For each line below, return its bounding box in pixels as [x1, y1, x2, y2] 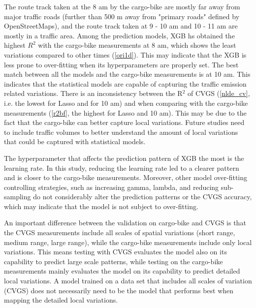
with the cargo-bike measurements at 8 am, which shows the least [38, 40, 236, 50]
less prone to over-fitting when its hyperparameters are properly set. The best [4, 59, 239, 69]
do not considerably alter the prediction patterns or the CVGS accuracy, [33, 191, 252, 202]
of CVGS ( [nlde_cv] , [187, 88, 250, 98]
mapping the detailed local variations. [4, 295, 118, 305]
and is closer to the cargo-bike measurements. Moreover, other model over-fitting [4, 172, 248, 183]
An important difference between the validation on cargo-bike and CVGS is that [4, 217, 246, 228]
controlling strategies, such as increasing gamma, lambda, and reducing [4, 182, 219, 192]
